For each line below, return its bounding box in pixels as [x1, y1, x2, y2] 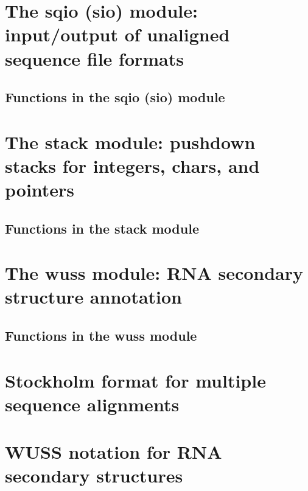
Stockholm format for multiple [5, 367, 266, 392]
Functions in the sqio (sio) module [5, 88, 225, 106]
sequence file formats [5, 46, 184, 71]
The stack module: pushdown [5, 129, 256, 154]
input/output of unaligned [5, 22, 230, 47]
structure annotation [5, 284, 183, 309]
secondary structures [5, 463, 183, 488]
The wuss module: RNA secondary [5, 260, 304, 285]
